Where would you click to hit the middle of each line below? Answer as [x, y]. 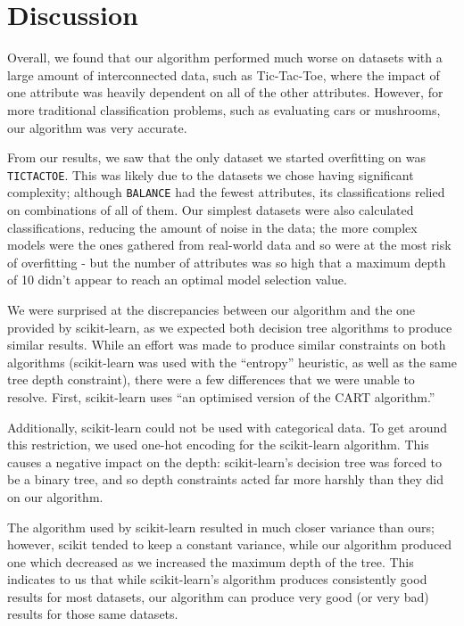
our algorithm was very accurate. [97, 127]
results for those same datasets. [93, 614]
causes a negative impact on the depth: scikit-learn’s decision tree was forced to [225, 461]
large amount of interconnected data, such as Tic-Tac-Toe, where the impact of [224, 74]
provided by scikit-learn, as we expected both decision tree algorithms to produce [230, 327]
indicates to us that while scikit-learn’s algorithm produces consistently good [217, 579]
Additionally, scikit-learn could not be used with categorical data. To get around [228, 427]
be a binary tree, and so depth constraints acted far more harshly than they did [226, 479]
